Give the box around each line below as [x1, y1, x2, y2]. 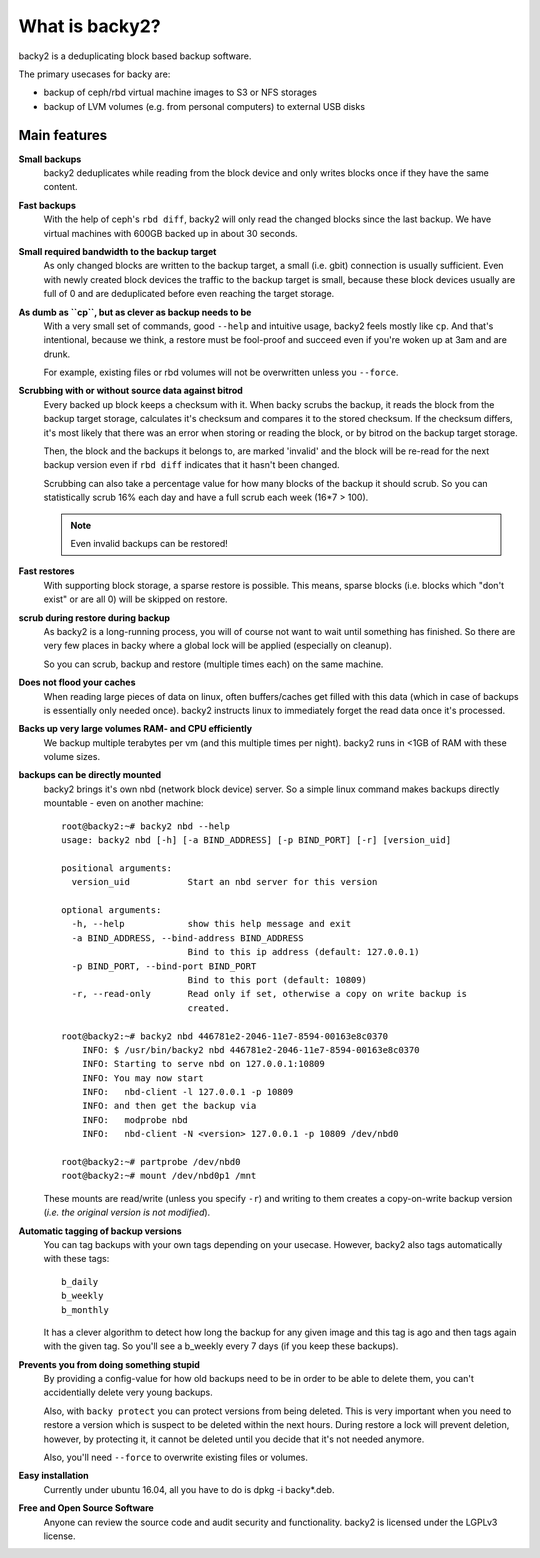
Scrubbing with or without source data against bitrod [18, 385, 244, 397]
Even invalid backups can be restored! [70, 538, 229, 549]
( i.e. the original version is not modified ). [43, 1206, 211, 1219]
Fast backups [18, 199, 77, 211]
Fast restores [18, 565, 75, 577]
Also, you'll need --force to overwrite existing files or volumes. [43, 1451, 309, 1464]
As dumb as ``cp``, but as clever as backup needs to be [18, 306, 252, 318]
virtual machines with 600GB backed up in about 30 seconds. [43, 227, 299, 239]
